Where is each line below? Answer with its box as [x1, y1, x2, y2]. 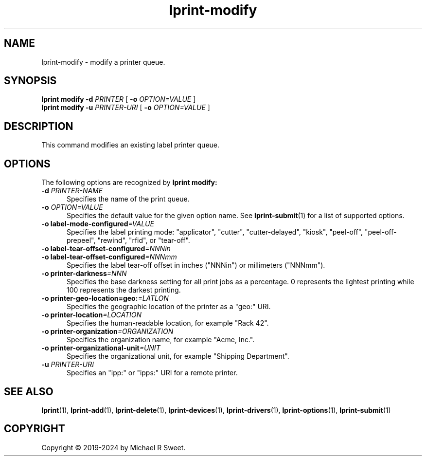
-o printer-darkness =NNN [41, 269, 127, 278]
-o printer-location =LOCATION [41, 311, 142, 319]
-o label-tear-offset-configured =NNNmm [41, 253, 177, 261]
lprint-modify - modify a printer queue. [41, 57, 165, 66]
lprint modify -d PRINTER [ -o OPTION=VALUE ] [41, 95, 196, 104]
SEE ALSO [4, 385, 53, 398]
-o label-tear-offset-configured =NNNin [41, 244, 171, 253]
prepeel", [67, 236, 96, 245]
